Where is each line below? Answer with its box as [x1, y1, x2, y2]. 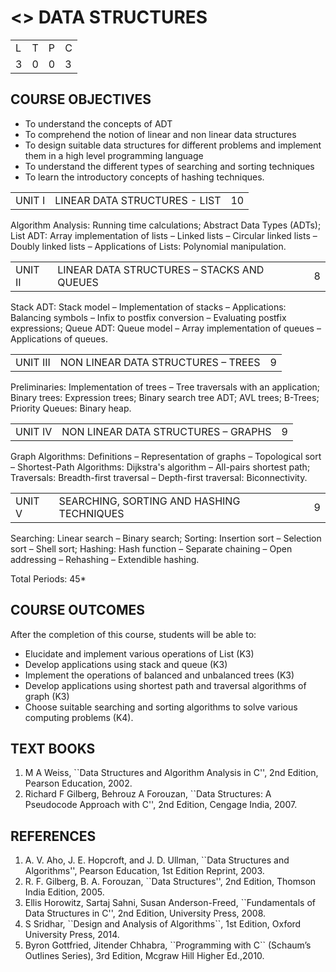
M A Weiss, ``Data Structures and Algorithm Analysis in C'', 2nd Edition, [24, 767, 319, 779]
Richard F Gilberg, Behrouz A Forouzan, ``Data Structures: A [24, 788, 272, 800]
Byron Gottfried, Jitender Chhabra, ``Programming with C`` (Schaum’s [24, 939, 312, 951]
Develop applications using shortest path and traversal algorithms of [24, 679, 307, 691]
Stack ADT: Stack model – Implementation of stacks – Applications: [10, 301, 287, 313]
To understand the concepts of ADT [24, 117, 173, 130]
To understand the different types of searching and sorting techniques [24, 160, 315, 172]
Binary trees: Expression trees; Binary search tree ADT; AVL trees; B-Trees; [10, 391, 320, 403]
